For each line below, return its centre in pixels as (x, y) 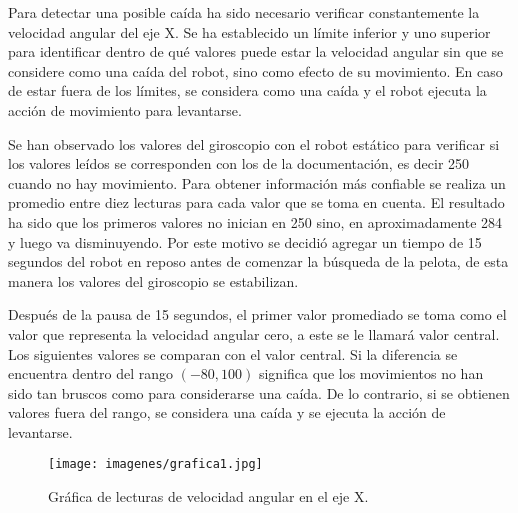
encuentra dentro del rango (91, 373)
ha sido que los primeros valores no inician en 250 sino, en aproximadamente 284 (255, 221)
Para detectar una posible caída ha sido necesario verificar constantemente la (244, 12)
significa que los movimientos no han (371, 373)
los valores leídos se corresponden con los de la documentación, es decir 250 (239, 163)
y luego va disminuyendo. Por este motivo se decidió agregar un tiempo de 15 (245, 241)
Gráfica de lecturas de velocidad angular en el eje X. (208, 496)
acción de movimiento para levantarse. (125, 109)
